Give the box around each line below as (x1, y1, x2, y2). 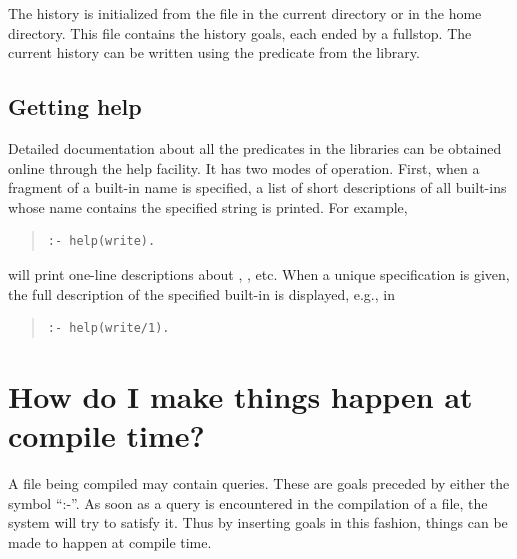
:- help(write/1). (47, 321, 170, 336)
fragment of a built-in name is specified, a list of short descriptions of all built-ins (8, 177, 507, 198)
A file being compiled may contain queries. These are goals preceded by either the (8, 473, 510, 494)
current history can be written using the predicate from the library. (8, 42, 420, 63)
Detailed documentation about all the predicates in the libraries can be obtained (8, 137, 502, 158)
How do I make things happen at (8, 375, 473, 416)
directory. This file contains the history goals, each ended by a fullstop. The (8, 22, 472, 43)
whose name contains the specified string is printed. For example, (8, 196, 408, 217)
